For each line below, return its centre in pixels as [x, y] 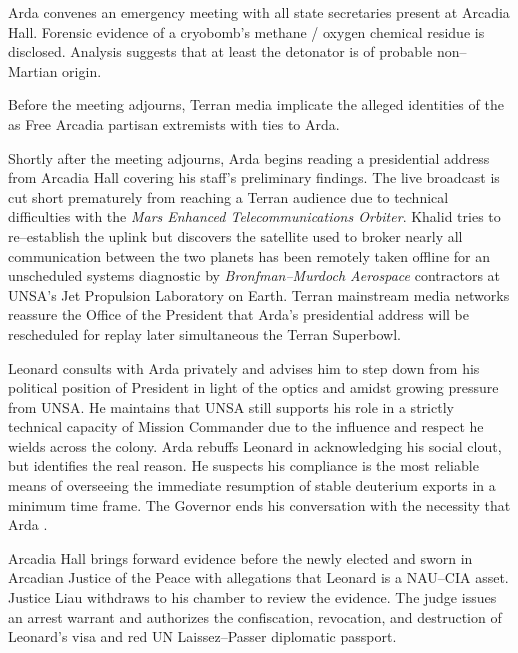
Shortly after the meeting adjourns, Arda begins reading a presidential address [249, 157]
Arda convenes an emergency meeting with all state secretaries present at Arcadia [259, 12]
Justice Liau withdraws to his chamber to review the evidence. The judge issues [252, 597]
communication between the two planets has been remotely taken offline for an [249, 255]
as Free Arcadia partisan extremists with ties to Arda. [174, 123]
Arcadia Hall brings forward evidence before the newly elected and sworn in [240, 557]
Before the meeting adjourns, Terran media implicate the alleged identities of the [256, 104]
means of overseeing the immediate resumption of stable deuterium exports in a [252, 485]
